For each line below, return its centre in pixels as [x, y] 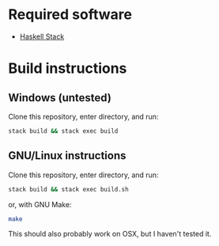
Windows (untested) [60, 98]
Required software [70, 15]
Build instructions [68, 68]
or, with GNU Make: [40, 204]
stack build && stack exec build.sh [68, 189]
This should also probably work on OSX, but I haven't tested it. [110, 234]
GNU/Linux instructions [67, 156]
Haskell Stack [42, 36]
